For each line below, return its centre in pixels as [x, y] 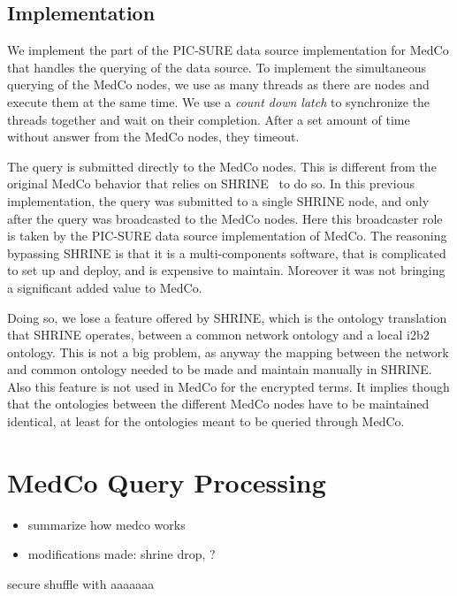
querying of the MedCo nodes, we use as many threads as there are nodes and [218, 84]
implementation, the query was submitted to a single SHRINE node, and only [218, 200]
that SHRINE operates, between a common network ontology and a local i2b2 [218, 335]
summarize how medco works [107, 524]
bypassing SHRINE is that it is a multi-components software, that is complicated [227, 252]
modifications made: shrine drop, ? [122, 554]
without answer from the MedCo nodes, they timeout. [153, 137]
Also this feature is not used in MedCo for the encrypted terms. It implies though [228, 386]
